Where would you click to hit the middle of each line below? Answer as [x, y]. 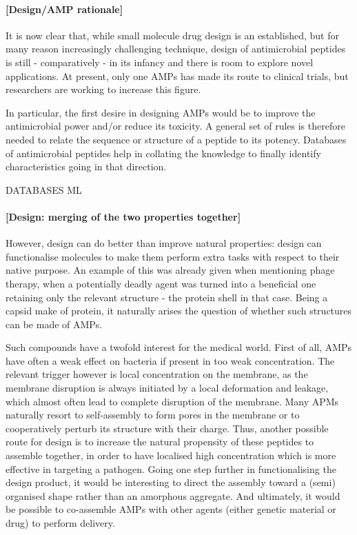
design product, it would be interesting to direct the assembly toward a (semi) [171, 482]
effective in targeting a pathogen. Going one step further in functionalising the [171, 468]
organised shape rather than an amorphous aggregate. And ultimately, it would [173, 495]
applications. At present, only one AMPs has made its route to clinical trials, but [177, 75]
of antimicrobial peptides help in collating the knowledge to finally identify [163, 153]
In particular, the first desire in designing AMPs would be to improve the [161, 112]
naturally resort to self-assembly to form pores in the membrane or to [153, 415]
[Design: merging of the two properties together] [123, 216]
